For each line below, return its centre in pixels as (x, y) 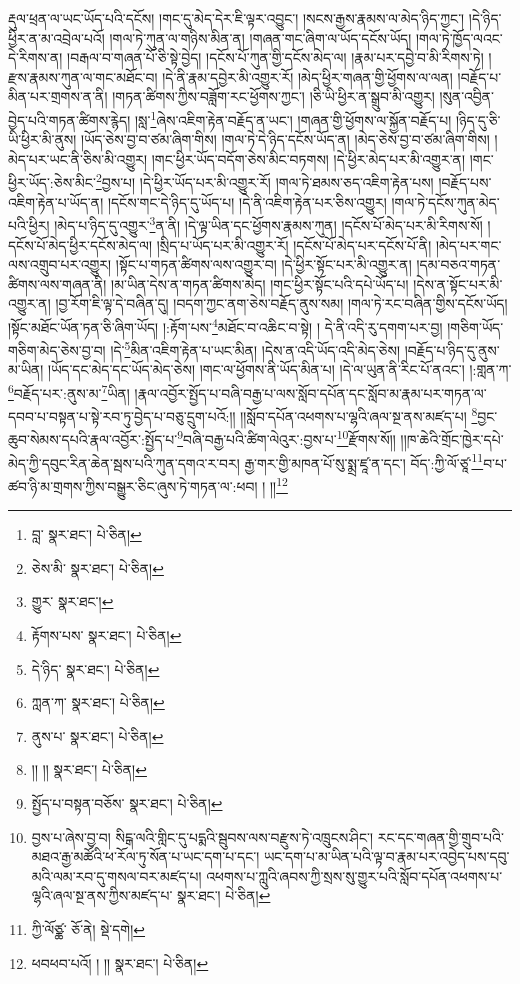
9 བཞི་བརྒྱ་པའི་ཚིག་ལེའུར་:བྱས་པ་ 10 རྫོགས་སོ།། (286, 438)
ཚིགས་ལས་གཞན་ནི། (57, 283)
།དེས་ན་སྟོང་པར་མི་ (458, 283)
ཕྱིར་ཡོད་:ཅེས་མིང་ (52, 182)
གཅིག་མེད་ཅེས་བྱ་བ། (57, 349)
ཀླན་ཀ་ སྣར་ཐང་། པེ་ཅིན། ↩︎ (98, 702)
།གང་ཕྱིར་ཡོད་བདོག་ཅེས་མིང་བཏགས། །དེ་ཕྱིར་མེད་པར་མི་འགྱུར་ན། (308, 158)
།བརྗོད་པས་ (465, 182)
